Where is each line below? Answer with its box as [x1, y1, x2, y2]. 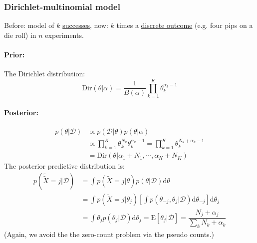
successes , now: [62, 20, 108, 30]
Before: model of [4, 20, 54, 30]
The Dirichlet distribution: [4, 68, 85, 79]
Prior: [4, 49, 25, 59]
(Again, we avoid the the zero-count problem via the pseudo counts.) [4, 229, 214, 240]
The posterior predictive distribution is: [4, 161, 125, 171]
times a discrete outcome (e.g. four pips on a [116, 20, 253, 30]
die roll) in [4, 29, 36, 40]
